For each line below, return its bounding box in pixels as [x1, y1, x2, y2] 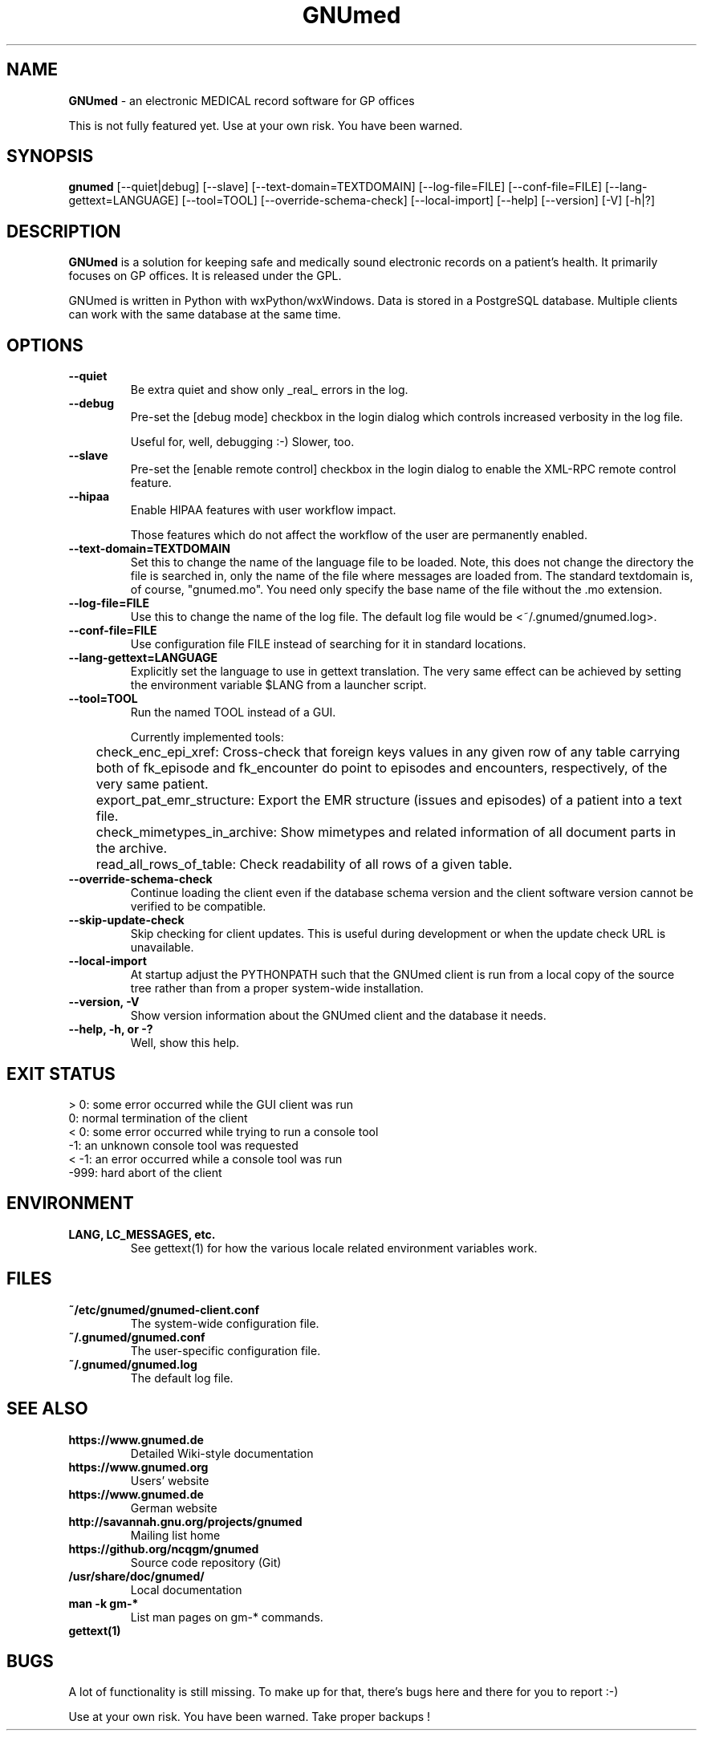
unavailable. [130, 940, 194, 955]
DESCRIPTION [6, 221, 121, 241]
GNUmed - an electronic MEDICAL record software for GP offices [68, 93, 415, 108]
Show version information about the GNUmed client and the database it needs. [130, 1009, 547, 1023]
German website [130, 1500, 217, 1515]
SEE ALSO [6, 1398, 88, 1419]
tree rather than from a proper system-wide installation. [130, 981, 424, 996]
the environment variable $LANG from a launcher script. [130, 678, 427, 692]
